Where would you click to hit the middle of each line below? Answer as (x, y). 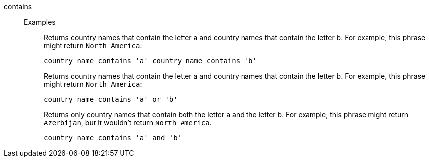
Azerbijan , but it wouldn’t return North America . (128, 123)
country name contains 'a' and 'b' (113, 138)
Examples (40, 22)
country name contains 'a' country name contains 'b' (150, 61)
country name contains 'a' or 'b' (111, 99)
